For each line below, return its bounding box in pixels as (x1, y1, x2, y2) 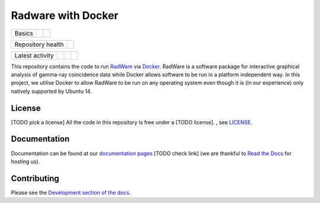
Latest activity (14, 51, 54, 59)
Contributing (11, 173, 59, 183)
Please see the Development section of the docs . (11, 189, 131, 196)
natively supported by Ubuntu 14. (11, 88, 92, 95)
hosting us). (11, 157, 40, 165)
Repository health (14, 40, 65, 49)
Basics (14, 29, 34, 37)
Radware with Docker (11, 9, 119, 22)
